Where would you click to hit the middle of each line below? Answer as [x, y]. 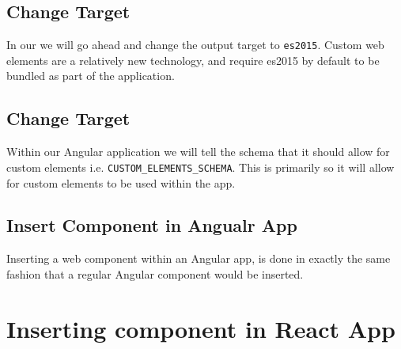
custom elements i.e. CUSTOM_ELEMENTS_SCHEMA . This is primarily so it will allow [200, 167]
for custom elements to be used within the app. [121, 182]
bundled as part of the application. [91, 76]
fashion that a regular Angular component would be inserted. [155, 273]
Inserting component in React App [201, 328]
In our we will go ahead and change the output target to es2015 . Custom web [195, 45]
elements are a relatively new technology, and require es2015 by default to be [193, 60]
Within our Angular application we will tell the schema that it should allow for [198, 152]
